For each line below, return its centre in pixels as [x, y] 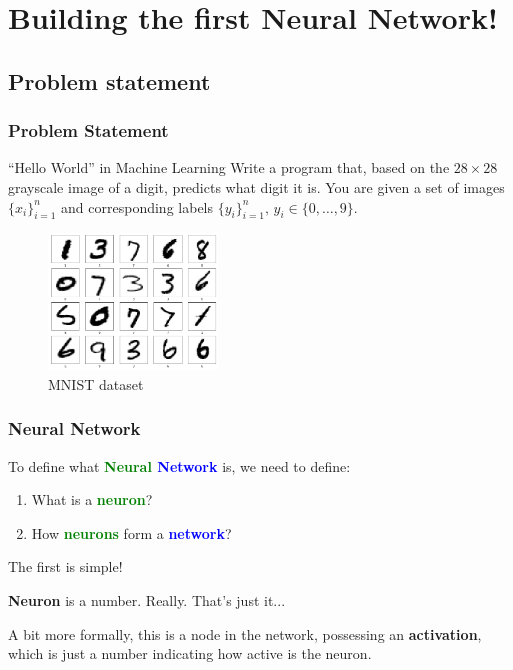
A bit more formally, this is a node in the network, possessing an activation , [245, 633]
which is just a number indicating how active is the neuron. [190, 653]
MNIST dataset [96, 383]
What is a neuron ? [92, 499]
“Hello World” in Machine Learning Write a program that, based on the [229, 167]
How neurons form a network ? [131, 532]
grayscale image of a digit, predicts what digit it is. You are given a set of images [256, 186]
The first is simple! [65, 566]
